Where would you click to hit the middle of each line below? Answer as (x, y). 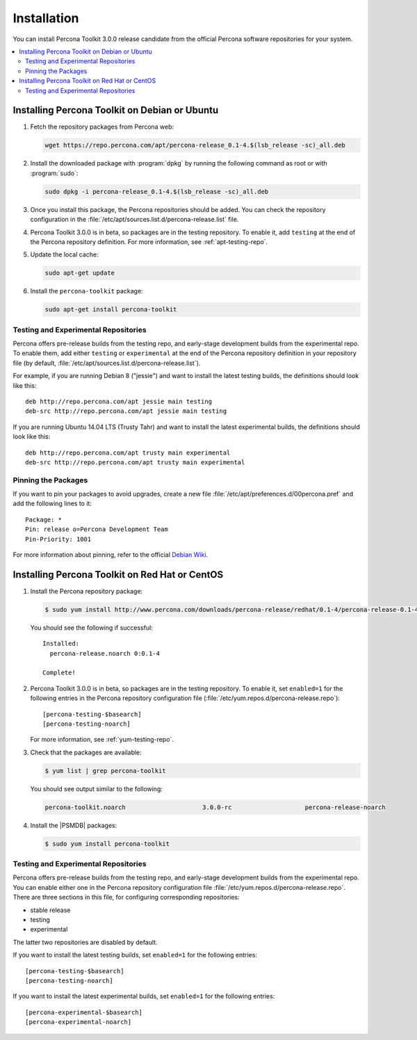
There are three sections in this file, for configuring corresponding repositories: (126, 897)
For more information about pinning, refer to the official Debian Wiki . (111, 554)
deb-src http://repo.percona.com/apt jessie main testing (126, 411)
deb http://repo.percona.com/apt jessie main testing (118, 401)
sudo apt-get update (80, 273)
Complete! (59, 673)
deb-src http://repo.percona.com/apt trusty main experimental (135, 462)
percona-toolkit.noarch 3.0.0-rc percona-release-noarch (215, 807)
